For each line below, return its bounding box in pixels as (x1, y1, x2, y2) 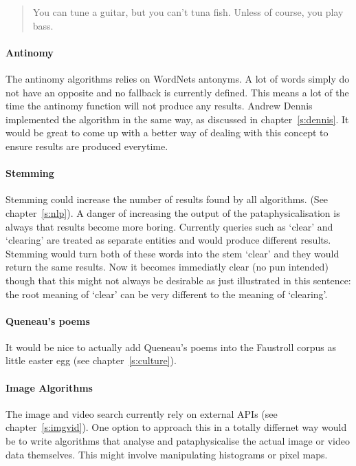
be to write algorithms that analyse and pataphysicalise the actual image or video (5, 434, 350, 448)
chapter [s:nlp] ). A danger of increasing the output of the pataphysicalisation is (5, 205, 340, 220)
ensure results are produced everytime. (5, 138, 168, 153)
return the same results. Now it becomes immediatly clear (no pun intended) (5, 260, 329, 274)
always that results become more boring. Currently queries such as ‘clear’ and (5, 219, 333, 233)
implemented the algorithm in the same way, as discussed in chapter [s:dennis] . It (5, 112, 349, 126)
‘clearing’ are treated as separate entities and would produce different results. (5, 233, 331, 247)
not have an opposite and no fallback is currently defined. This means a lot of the (5, 85, 349, 99)
